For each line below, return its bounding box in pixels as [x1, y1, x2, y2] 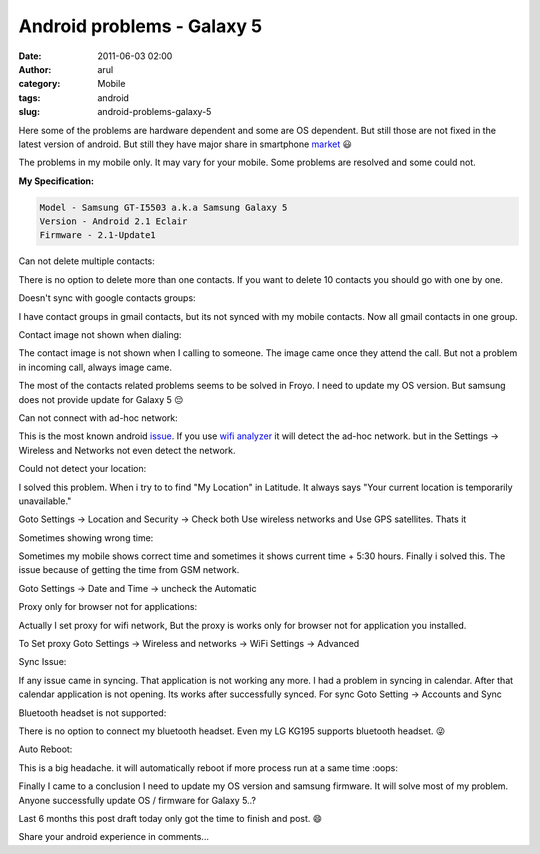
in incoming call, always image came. [18, 361, 173, 373]
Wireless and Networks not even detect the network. [18, 444, 236, 456]
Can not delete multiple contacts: [18, 255, 155, 267]
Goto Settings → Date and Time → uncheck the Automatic [18, 582, 257, 594]
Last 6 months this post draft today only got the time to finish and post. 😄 [18, 812, 323, 824]
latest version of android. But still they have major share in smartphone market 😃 [18, 138, 352, 150]
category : [18, 78, 61, 90]
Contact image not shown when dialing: [18, 328, 182, 340]
